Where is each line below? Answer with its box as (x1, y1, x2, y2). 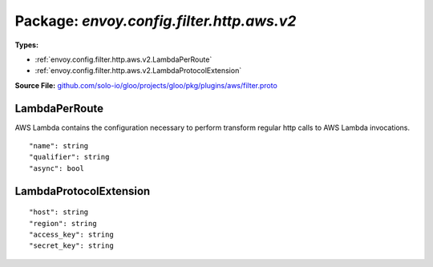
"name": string (29, 141, 89, 151)
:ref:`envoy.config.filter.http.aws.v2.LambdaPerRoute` (34, 55, 212, 64)
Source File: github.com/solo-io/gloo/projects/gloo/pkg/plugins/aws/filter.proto (14, 80, 278, 90)
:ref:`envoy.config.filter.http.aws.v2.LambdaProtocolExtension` (34, 66, 242, 75)
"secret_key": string (29, 241, 114, 250)
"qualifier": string (29, 152, 110, 162)
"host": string (29, 208, 89, 216)
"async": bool (29, 164, 84, 172)
